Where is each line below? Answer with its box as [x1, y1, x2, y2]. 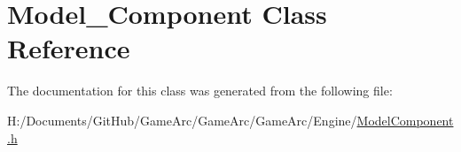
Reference [7, 30, 130, 66]
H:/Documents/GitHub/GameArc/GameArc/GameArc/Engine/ [7, 110, 357, 129]
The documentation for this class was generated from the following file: [7, 81, 393, 100]
